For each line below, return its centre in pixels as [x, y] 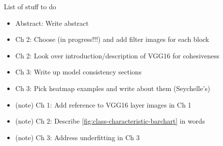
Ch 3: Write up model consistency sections [78, 72]
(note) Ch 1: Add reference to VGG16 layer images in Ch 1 [103, 104]
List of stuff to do [30, 6]
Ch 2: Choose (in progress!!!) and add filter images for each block [112, 39]
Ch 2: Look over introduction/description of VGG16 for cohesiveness [117, 55]
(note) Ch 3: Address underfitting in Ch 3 [77, 137]
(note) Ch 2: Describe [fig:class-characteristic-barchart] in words [110, 121]
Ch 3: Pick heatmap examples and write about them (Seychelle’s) [113, 88]
